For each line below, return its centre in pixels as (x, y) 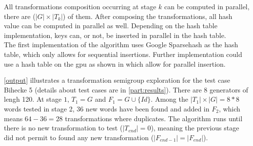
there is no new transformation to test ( (63, 128)
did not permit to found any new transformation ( (79, 137)
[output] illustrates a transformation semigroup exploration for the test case (117, 80)
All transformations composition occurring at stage (80, 6)
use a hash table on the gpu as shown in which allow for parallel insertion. (115, 64)
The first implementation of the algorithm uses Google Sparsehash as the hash (121, 45)
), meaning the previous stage (195, 128)
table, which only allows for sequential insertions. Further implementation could (123, 54)
